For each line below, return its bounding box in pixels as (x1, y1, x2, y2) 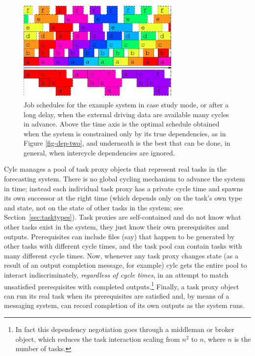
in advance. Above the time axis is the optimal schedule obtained (24, 119, 220, 129)
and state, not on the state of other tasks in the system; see (4, 202, 183, 212)
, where (204, 333, 226, 344)
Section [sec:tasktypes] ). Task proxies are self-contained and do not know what (4, 212, 241, 222)
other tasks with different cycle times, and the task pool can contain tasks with (4, 241, 242, 251)
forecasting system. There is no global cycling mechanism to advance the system (4, 174, 245, 184)
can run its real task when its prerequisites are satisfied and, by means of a (4, 290, 229, 301)
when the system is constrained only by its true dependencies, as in (24, 128, 226, 138)
